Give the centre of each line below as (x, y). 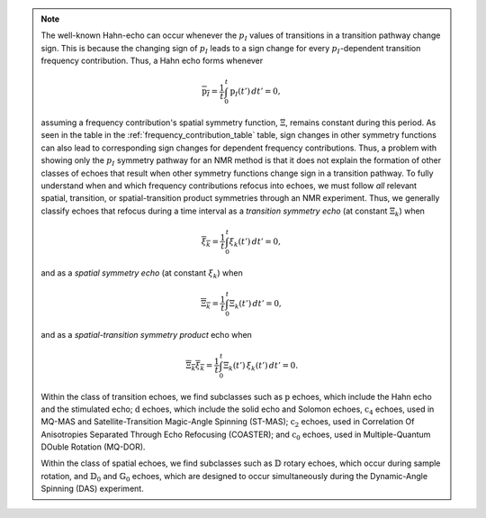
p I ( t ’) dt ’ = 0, (255, 93)
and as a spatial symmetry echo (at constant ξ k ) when (142, 273)
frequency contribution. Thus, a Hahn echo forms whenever (152, 61)
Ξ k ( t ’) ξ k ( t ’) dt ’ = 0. (261, 367)
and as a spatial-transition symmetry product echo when (146, 334)
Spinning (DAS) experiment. (92, 489)
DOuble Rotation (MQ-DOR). (93, 447)
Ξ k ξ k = (199, 367)
